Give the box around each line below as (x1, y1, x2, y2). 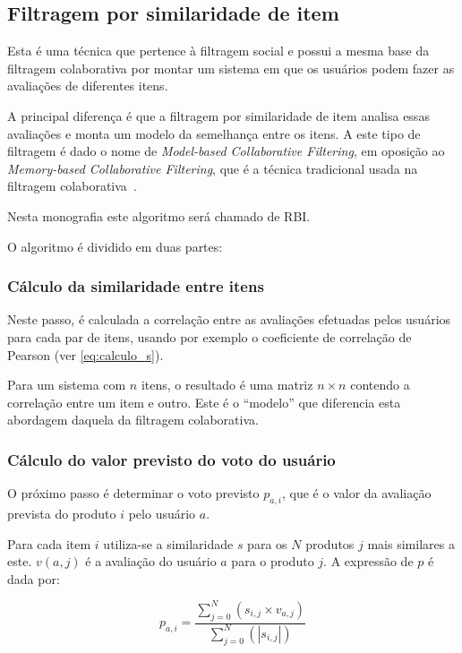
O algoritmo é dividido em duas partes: (7, 236, 223, 255)
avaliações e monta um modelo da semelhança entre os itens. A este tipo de (7, 124, 421, 142)
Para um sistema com (7, 375, 126, 394)
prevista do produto (7, 503, 116, 522)
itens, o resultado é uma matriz (141, 375, 313, 394)
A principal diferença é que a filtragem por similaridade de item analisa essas (7, 106, 430, 125)
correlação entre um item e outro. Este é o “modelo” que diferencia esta (7, 392, 401, 411)
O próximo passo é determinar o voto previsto (7, 484, 260, 503)
